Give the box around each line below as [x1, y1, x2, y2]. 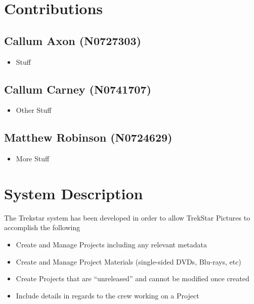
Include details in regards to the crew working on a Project [16, 290, 199, 300]
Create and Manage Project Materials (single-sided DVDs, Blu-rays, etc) [16, 256, 241, 267]
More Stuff [16, 153, 50, 164]
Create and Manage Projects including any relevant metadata [16, 239, 207, 250]
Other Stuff [16, 105, 52, 115]
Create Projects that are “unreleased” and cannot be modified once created [16, 273, 249, 284]
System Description [4, 183, 143, 203]
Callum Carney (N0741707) [4, 81, 151, 97]
